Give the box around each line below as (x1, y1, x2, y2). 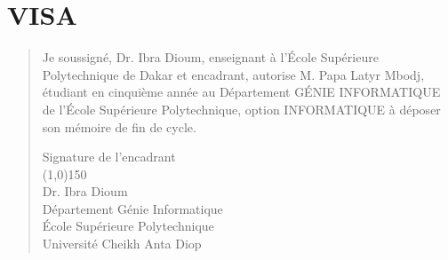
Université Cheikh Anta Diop (42, 234, 202, 253)
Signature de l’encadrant (42, 147, 176, 166)
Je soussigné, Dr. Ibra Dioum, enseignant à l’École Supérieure (42, 48, 379, 67)
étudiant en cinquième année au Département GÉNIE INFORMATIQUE (42, 83, 441, 101)
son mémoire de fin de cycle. (42, 117, 196, 136)
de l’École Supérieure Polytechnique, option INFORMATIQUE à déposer (42, 99, 441, 118)
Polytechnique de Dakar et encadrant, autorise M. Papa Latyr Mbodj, (42, 65, 425, 83)
